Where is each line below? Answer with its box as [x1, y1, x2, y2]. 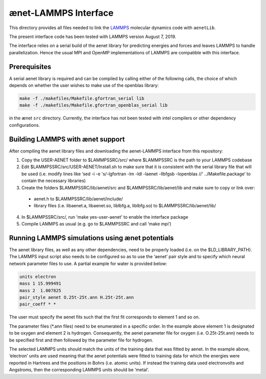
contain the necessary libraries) [21, 178, 86, 184]
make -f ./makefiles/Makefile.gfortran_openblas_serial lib [19, 103, 168, 108]
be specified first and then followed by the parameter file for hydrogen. [9, 337, 154, 343]
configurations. [9, 122, 40, 128]
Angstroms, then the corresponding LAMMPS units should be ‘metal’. [9, 367, 149, 373]
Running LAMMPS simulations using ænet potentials [9, 234, 174, 242]
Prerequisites [9, 62, 51, 71]
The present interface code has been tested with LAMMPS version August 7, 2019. [9, 34, 177, 39]
